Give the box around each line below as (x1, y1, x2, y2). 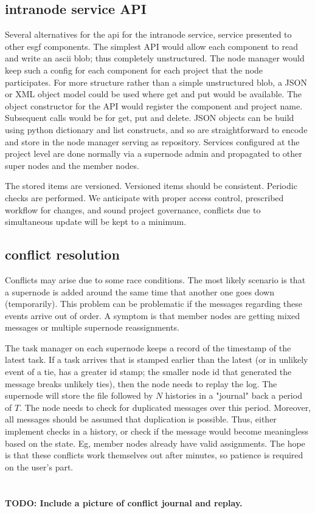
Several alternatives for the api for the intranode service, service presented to (5, 28, 292, 41)
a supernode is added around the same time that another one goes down (5, 285, 274, 298)
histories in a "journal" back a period (165, 389, 302, 402)
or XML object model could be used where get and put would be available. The (5, 88, 302, 100)
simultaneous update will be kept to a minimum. (5, 215, 187, 228)
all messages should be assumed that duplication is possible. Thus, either (5, 413, 277, 425)
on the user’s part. (5, 460, 74, 473)
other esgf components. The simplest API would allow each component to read (5, 40, 298, 52)
